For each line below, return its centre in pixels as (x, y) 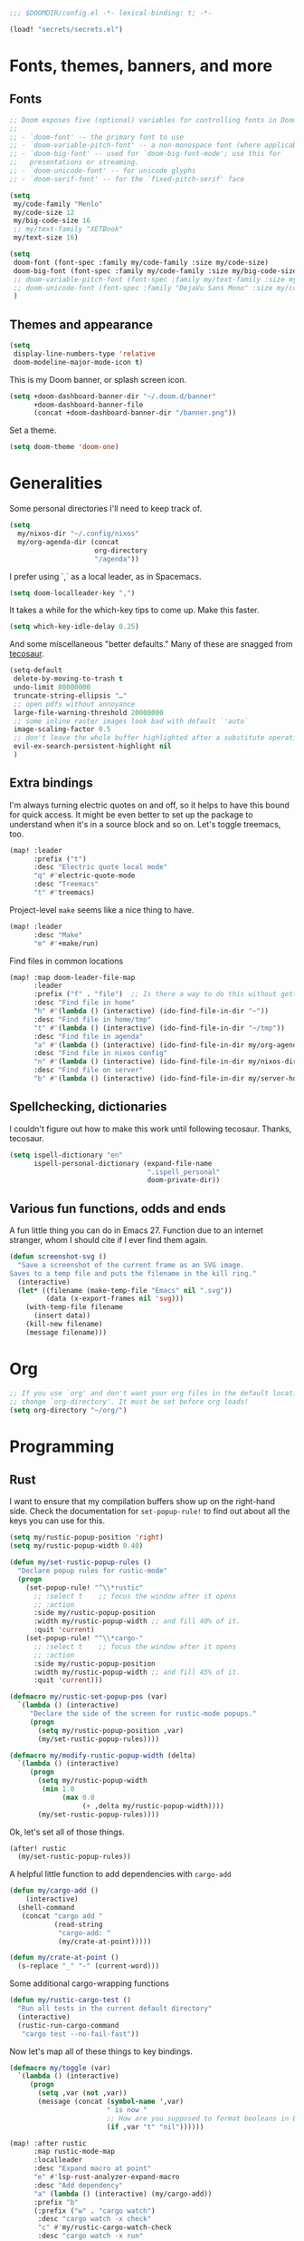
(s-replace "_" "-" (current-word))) (89, 1966)
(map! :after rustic (48, 2143)
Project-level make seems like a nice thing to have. (102, 910)
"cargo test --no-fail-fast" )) (81, 2034)
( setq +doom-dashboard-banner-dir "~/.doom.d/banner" (113, 396)
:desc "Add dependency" (78, 2185)
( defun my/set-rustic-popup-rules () (81, 1562)
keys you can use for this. (57, 1521)
